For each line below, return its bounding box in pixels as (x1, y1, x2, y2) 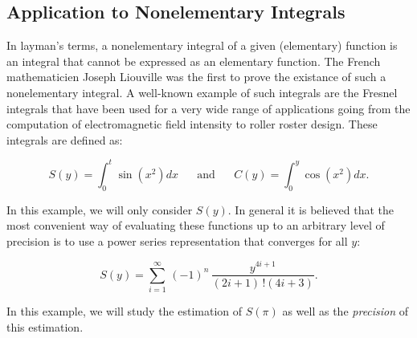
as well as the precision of (282, 303, 409, 320)
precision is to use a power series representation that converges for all (6, 232, 348, 249)
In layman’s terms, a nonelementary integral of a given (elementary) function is (6, 37, 398, 54)
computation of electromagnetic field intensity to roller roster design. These (6, 116, 378, 132)
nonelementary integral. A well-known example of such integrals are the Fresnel (6, 83, 398, 100)
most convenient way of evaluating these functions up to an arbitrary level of (6, 217, 385, 234)
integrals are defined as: (6, 131, 123, 148)
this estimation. (6, 318, 84, 335)
